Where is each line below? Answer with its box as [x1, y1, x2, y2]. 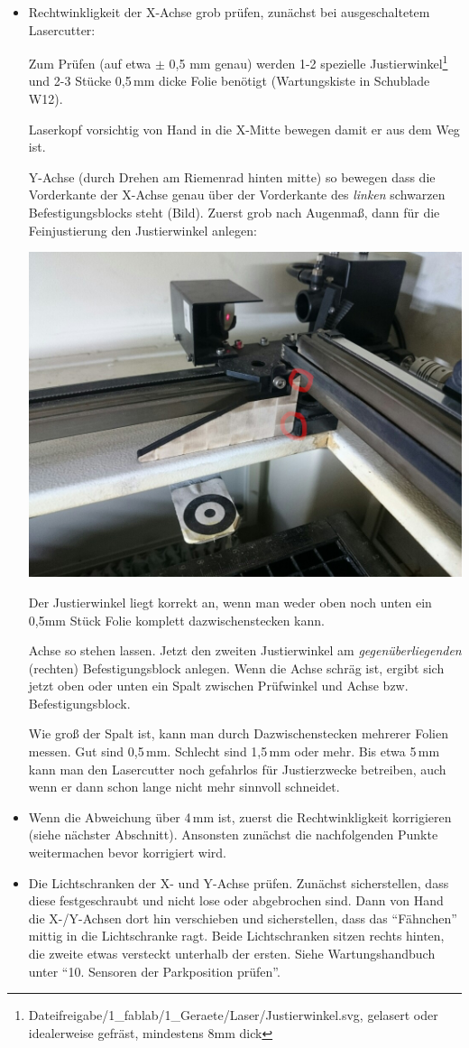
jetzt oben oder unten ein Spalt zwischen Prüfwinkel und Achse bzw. [28, 676, 409, 695]
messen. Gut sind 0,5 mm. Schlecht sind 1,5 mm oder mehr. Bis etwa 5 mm [28, 742, 440, 761]
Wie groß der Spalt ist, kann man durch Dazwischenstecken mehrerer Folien [28, 724, 448, 743]
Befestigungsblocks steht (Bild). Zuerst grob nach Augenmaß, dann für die [28, 203, 440, 221]
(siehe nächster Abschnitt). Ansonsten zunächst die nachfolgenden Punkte [28, 825, 438, 844]
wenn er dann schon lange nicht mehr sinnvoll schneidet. [28, 777, 340, 796]
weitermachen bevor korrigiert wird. [28, 843, 226, 862]
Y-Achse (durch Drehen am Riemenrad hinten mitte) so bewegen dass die [28, 167, 436, 186]
